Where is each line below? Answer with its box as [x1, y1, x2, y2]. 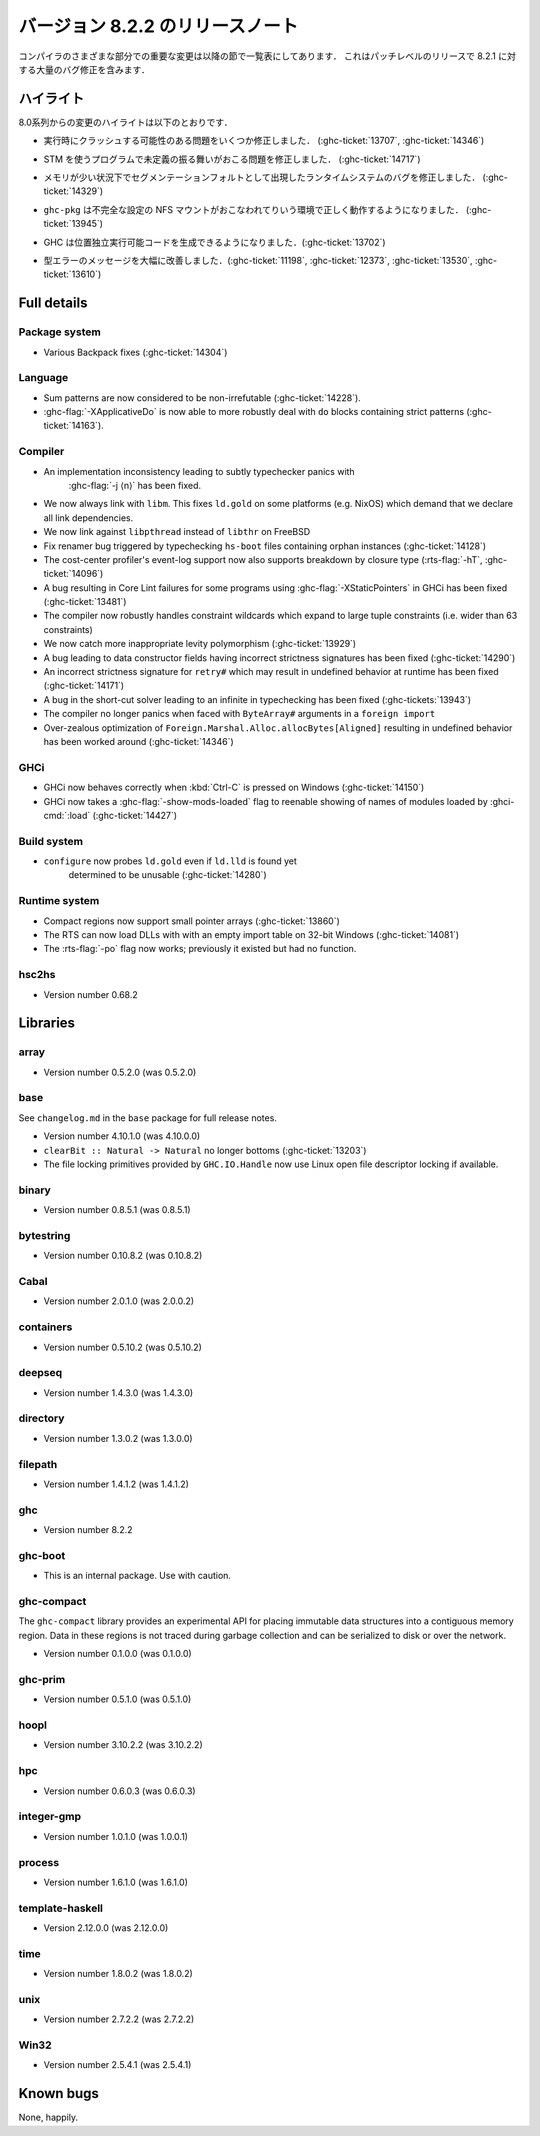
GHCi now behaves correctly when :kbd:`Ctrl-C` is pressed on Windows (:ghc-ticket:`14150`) [43, 781, 425, 794]
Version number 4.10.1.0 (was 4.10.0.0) [43, 1130, 201, 1142]
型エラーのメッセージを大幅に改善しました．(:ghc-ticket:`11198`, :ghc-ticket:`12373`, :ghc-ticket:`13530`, [43, 254, 474, 266]
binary [18, 1183, 52, 1197]
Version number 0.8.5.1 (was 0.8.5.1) [43, 1204, 191, 1216]
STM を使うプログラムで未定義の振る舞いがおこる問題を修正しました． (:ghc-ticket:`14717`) [43, 153, 421, 165]
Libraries [18, 1015, 75, 1032]
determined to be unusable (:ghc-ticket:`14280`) [68, 869, 267, 881]
